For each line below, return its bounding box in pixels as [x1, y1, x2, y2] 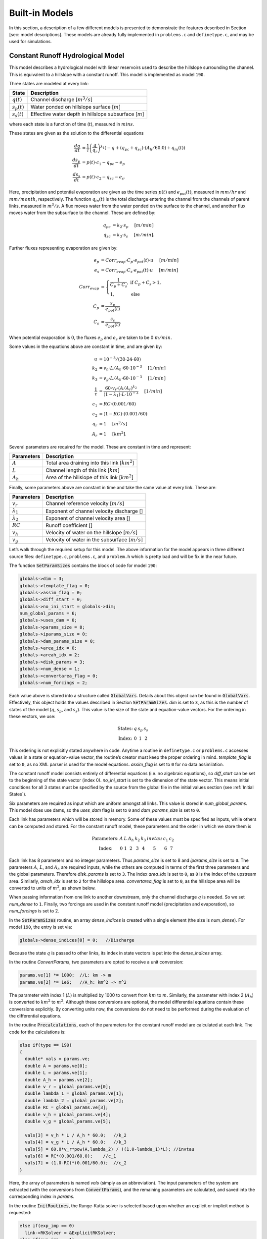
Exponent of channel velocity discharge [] [45, 507, 143, 514]
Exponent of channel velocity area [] [45, 514, 131, 521]
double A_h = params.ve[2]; [25, 1077, 93, 1082]
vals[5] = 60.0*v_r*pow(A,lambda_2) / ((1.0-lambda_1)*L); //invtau [25, 1146, 195, 1152]
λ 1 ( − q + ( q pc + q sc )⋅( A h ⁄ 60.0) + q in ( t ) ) [100, 144, 185, 152]
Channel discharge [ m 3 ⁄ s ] [30, 96, 93, 103]
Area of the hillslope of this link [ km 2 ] [45, 473, 133, 481]
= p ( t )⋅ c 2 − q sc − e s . [82, 174, 126, 181]
